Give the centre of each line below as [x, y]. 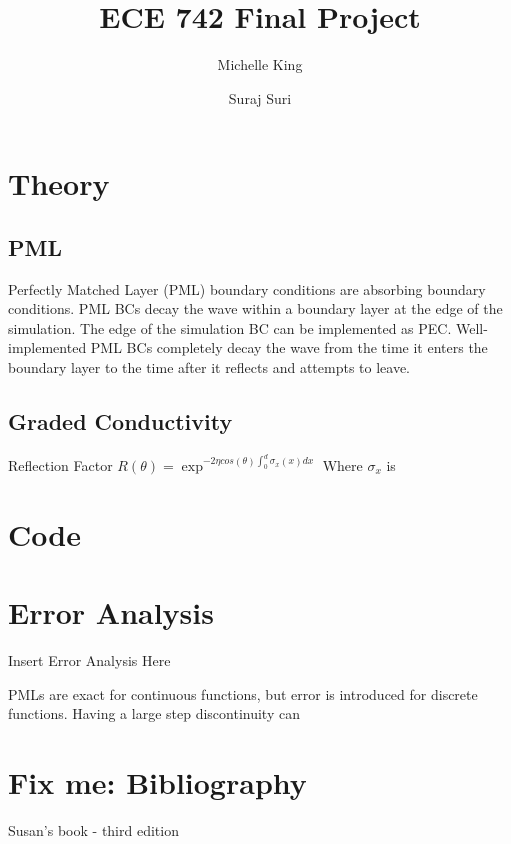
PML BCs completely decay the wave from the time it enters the [289, 347]
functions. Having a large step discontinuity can [154, 713]
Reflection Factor [60, 464]
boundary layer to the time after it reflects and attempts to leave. [209, 367]
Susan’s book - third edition [93, 829]
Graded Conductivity [120, 421]
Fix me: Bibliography [157, 781]
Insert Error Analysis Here [89, 659]
